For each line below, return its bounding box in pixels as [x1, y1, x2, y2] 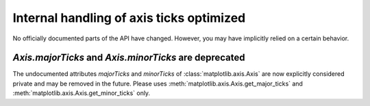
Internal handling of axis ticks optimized [12, 10, 246, 25]
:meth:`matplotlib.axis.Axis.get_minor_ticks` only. [12, 89, 151, 97]
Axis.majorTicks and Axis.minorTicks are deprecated [12, 52, 245, 64]
